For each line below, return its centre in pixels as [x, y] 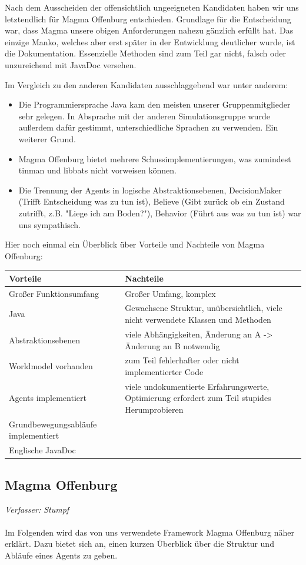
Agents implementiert [48, 398]
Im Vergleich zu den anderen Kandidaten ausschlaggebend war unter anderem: [147, 84]
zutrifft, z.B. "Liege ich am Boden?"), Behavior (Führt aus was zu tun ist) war [160, 213]
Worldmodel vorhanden [51, 366]
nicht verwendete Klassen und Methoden [198, 320]
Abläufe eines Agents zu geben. [61, 555]
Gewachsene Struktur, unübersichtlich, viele [204, 308]
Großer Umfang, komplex [170, 293]
